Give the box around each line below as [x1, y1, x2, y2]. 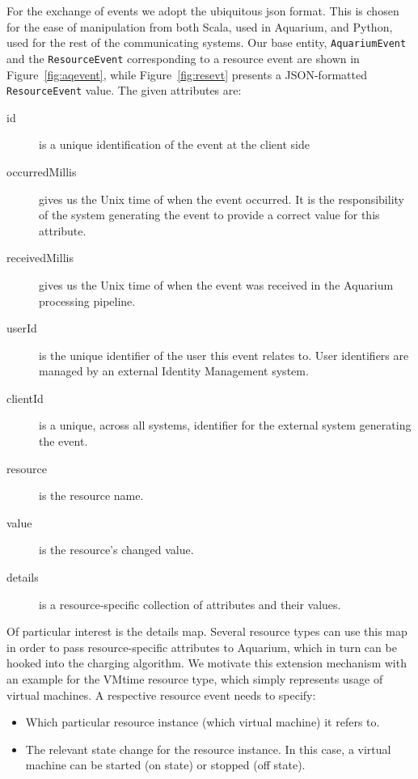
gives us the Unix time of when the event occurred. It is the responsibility [39, 190, 404, 207]
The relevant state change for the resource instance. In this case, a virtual [25, 740, 391, 757]
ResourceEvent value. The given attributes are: [6, 82, 242, 99]
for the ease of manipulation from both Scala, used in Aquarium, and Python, [6, 18, 393, 35]
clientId [6, 389, 44, 406]
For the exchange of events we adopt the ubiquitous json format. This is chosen [6, 2, 399, 19]
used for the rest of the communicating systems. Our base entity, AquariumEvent [6, 34, 407, 51]
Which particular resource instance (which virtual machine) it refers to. [25, 713, 380, 730]
